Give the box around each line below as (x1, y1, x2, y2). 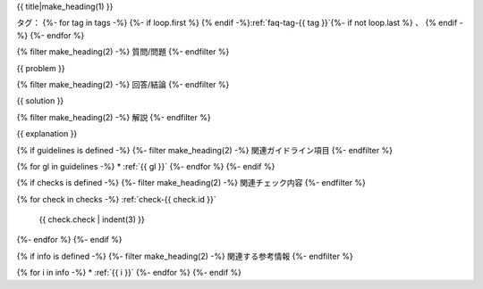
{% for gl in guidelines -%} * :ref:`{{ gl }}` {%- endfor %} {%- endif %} (16, 161, 275, 171)
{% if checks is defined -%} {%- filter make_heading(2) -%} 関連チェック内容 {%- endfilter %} (16, 178, 367, 188)
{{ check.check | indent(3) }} (38, 214, 145, 225)
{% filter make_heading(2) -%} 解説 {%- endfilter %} (16, 111, 211, 122)
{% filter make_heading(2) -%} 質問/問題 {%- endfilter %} (16, 46, 230, 57)
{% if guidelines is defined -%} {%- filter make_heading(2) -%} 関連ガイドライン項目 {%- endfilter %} (16, 144, 394, 155)
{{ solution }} (16, 95, 64, 106)
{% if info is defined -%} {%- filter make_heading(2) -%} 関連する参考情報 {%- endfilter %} (16, 251, 353, 261)
